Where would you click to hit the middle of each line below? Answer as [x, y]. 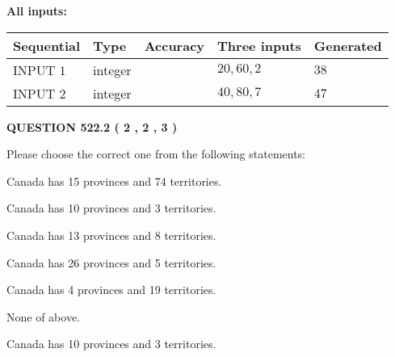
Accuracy [174, 45]
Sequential [47, 45]
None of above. [43, 316]
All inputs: [37, 10]
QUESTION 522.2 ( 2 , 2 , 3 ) [92, 126]
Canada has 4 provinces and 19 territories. [111, 290]
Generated [348, 45]
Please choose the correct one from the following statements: [156, 154]
